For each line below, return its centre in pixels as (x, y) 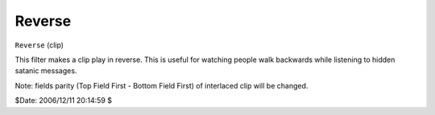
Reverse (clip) (39, 45)
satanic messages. (46, 71)
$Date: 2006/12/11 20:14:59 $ (64, 101)
